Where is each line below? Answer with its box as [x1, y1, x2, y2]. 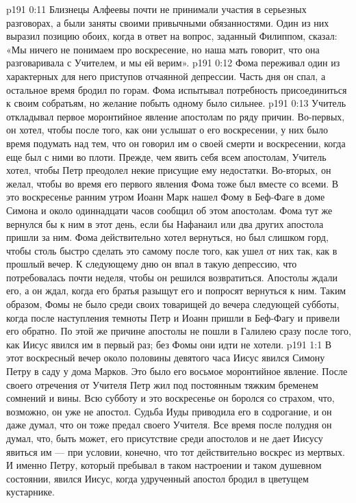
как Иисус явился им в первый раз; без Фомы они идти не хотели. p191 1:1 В [6, 337, 332, 351]
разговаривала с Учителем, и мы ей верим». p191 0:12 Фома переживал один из [6, 55, 340, 70]
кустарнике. [6, 485, 55, 499]
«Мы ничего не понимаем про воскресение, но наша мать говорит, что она [6, 42, 320, 56]
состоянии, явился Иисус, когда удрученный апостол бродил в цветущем [6, 471, 309, 485]
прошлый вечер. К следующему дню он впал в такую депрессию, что [6, 257, 297, 271]
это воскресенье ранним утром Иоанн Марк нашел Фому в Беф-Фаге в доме [6, 190, 325, 204]
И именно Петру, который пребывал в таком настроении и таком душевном [6, 458, 322, 472]
